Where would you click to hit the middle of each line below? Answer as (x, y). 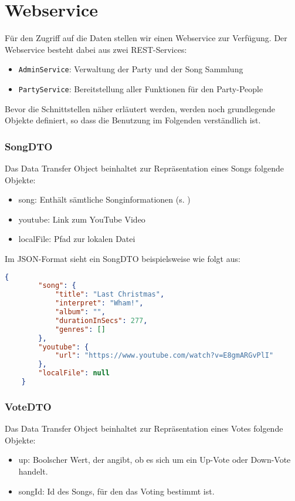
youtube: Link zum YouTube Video (82, 219)
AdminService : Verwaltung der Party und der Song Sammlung (131, 69)
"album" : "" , (80, 312)
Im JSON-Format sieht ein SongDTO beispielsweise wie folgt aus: (123, 258)
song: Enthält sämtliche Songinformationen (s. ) (104, 199)
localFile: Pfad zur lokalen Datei (77, 239)
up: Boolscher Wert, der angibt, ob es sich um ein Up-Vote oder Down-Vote (155, 460)
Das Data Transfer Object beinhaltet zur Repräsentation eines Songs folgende (144, 168)
